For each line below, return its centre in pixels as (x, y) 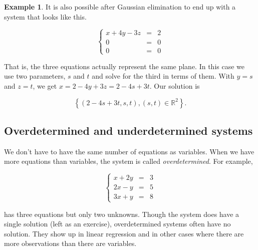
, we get (45, 85)
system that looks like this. (45, 16)
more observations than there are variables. (70, 243)
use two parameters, (35, 76)
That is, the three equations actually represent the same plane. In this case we (124, 66)
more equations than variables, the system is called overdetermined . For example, (128, 161)
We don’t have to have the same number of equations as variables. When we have (129, 151)
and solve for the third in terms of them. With (163, 76)
